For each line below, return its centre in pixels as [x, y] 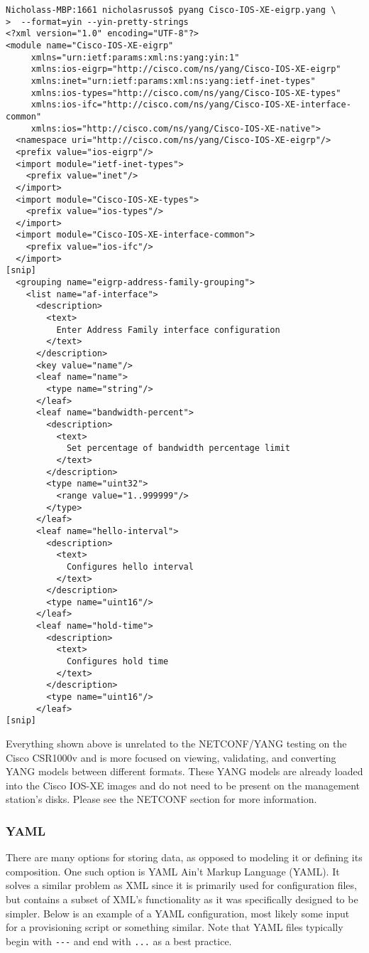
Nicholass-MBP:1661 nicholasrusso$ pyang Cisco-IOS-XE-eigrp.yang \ [171, 10]
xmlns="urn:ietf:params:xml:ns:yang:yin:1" [135, 57]
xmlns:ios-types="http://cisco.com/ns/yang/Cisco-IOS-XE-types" [186, 93]
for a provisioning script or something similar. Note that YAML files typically [175, 927]
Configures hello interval [130, 566]
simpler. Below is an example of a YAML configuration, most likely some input [178, 913]
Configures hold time [117, 662]
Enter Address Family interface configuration [168, 330]
